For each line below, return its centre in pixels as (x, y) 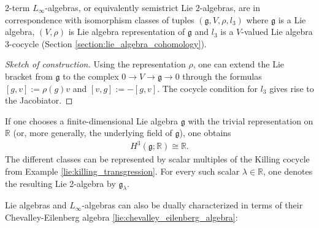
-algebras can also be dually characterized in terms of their (192, 205)
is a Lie (292, 19)
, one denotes (288, 171)
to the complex (91, 76)
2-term (17, 7)
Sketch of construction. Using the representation (95, 64)
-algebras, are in (230, 7)
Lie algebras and (36, 205)
